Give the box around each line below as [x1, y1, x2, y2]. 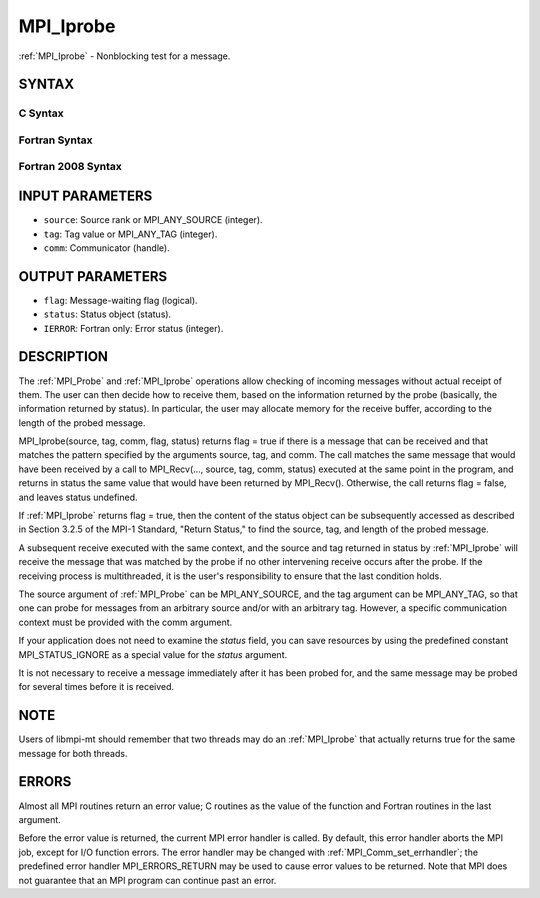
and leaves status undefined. [18, 491, 139, 503]
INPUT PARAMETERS [18, 188, 153, 205]
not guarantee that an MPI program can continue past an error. [18, 874, 277, 886]
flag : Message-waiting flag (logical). [43, 294, 199, 306]
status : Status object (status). [43, 308, 172, 320]
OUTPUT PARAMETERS [18, 268, 168, 285]
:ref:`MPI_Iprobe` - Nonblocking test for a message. [18, 50, 231, 62]
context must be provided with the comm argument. [18, 616, 233, 628]
